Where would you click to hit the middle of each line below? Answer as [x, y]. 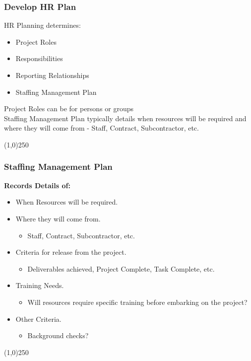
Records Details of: [37, 185]
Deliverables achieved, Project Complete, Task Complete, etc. [121, 268]
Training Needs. [40, 285]
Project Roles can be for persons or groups [69, 108]
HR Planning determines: [42, 25]
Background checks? [58, 335]
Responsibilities [39, 58]
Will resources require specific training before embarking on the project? [137, 302]
